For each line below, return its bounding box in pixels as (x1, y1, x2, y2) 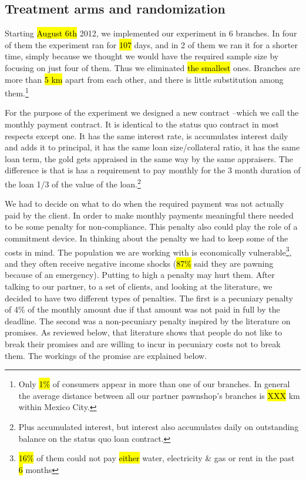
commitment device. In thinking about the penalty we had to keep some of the (5, 232, 288, 244)
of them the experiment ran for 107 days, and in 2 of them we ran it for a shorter (5, 38, 298, 51)
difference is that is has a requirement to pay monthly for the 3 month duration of (5, 164, 301, 176)
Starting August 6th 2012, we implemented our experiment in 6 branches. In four (5, 27, 297, 39)
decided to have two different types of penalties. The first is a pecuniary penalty (5, 291, 293, 304)
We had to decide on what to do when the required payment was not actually (5, 197, 284, 210)
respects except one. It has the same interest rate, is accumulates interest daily (5, 129, 288, 142)
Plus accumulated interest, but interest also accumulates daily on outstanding (18, 420, 299, 432)
